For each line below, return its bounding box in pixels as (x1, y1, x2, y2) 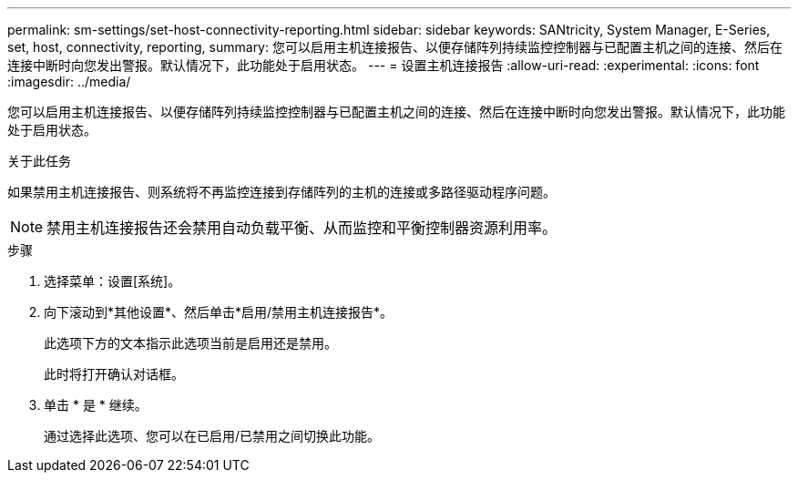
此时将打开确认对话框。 (44, 366, 184, 382)
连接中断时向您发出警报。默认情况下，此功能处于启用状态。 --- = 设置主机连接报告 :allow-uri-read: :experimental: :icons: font (7, 57, 760, 73)
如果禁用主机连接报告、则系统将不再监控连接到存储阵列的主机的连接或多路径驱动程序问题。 (7, 184, 556, 199)
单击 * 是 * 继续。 (44, 397, 148, 413)
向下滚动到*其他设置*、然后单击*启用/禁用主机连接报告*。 (44, 304, 394, 320)
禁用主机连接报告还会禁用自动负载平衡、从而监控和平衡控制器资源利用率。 (46, 219, 558, 237)
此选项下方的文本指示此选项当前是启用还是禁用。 (44, 335, 337, 351)
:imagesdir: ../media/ (7, 74, 131, 89)
